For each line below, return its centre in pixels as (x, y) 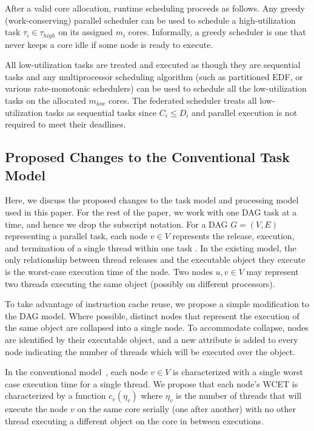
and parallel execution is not (245, 112)
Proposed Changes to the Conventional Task (147, 157)
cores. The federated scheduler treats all (183, 100)
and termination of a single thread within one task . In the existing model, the (151, 247)
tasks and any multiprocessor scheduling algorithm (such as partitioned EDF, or (154, 76)
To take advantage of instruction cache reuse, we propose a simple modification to (157, 304)
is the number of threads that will (239, 395)
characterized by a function (55, 395)
